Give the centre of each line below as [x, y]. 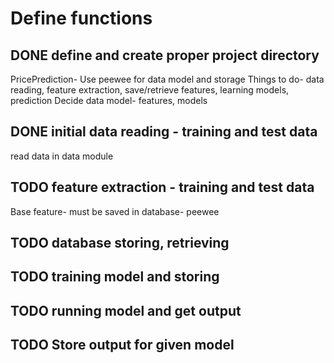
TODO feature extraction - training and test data [162, 187]
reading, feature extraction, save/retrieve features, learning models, [150, 90]
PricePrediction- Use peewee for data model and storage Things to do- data [167, 79]
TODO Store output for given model [122, 345]
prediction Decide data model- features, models [109, 100]
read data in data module [62, 156]
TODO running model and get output [126, 310]
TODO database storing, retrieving [120, 243]
